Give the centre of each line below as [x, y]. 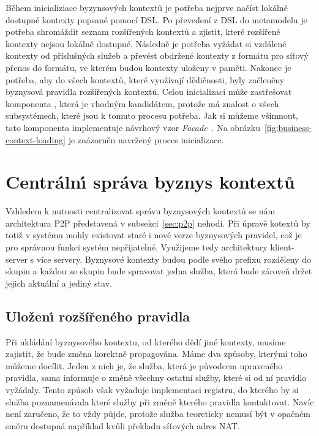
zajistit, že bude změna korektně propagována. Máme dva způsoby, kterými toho [156, 354]
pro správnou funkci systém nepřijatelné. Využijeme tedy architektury [137, 247]
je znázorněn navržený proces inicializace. [146, 139]
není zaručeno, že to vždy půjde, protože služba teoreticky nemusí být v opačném [158, 414]
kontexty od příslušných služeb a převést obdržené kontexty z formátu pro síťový [157, 55]
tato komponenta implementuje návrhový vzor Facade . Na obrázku [133, 127]
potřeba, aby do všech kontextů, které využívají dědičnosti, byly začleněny [145, 79]
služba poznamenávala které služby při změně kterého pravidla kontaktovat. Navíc [160, 401]
